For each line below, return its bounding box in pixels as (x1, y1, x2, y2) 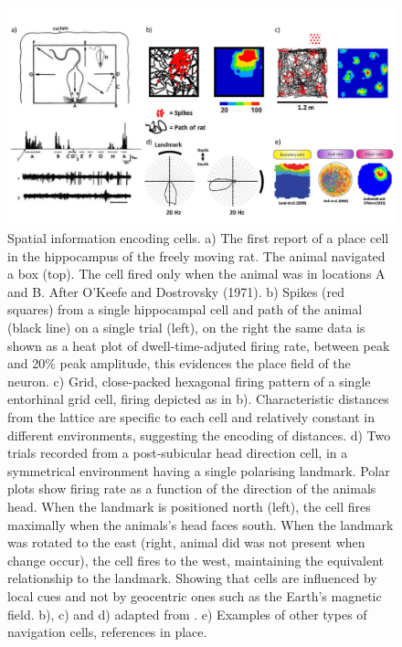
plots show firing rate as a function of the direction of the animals (7, 479, 376, 498)
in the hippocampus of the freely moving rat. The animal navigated (7, 246, 386, 265)
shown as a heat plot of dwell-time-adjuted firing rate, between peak (7, 335, 390, 355)
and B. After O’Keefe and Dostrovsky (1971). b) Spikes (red (7, 281, 345, 301)
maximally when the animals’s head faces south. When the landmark (7, 514, 394, 534)
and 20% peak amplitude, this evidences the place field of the (7, 354, 351, 373)
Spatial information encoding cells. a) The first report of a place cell (7, 228, 389, 248)
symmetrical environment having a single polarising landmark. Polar (7, 461, 390, 480)
